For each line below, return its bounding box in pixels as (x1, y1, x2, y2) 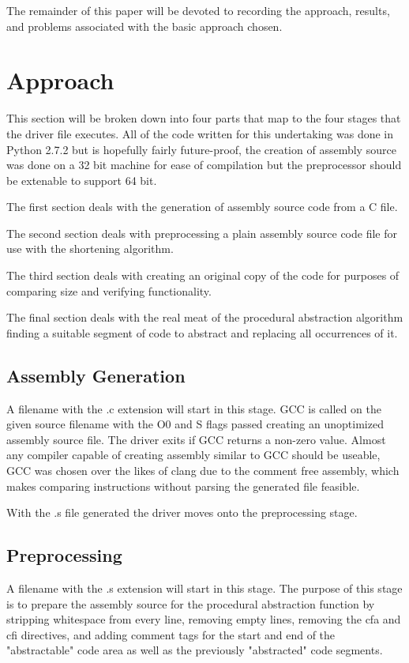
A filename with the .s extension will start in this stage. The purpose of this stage (6, 580, 403, 596)
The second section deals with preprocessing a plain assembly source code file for (6, 224, 397, 241)
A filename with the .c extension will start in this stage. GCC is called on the (6, 400, 381, 416)
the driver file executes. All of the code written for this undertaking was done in (6, 125, 394, 141)
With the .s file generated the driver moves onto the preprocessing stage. (6, 504, 358, 521)
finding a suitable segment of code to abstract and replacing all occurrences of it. (6, 324, 398, 341)
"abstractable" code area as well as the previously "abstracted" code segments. (6, 642, 383, 658)
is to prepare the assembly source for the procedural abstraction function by (6, 595, 375, 612)
